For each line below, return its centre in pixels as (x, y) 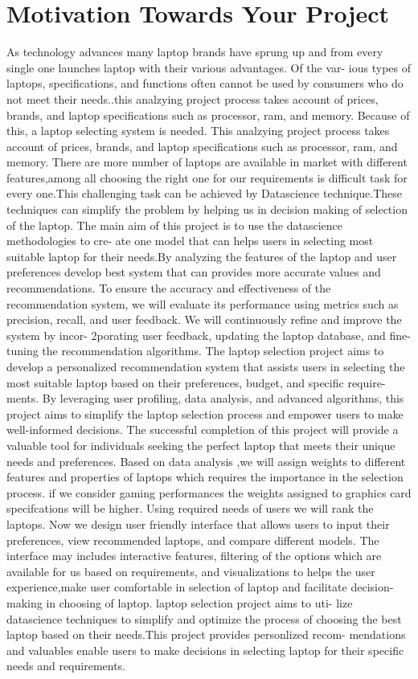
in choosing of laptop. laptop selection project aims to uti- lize (199, 602)
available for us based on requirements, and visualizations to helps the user (191, 571)
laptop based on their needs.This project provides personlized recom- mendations (206, 634)
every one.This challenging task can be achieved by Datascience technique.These (205, 193)
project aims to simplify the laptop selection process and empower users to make (205, 413)
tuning (23, 351)
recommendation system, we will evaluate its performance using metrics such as (203, 303)
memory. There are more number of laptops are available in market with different (207, 162)
